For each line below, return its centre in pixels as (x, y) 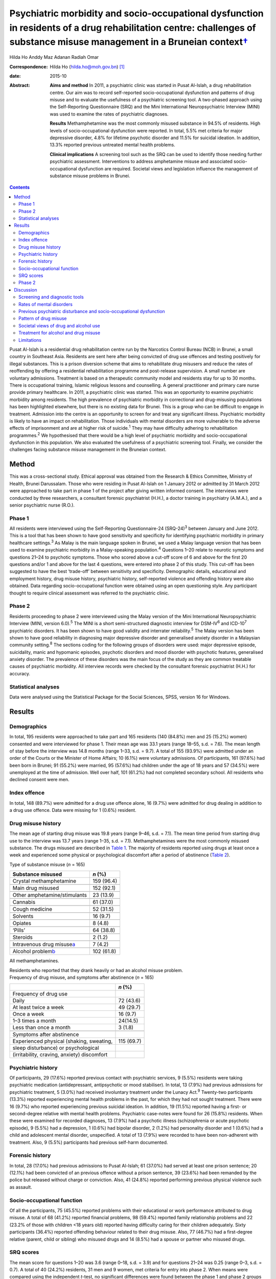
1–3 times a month (34, 1021)
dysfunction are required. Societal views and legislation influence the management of (168, 168)
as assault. (21, 1187)
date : (15, 76)
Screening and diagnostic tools (51, 297)
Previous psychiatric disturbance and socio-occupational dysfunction (92, 312)
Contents (20, 187)
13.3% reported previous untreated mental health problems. (113, 145)
